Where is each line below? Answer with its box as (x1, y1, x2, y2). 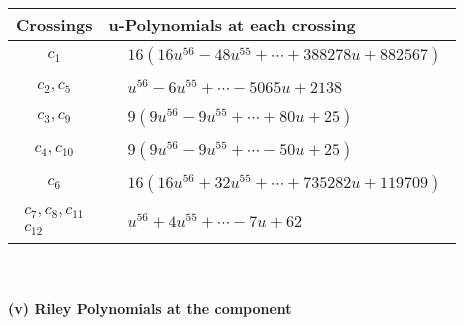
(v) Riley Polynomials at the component (8, 298, 292, 319)
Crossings (16, 13, 93, 36)
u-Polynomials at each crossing (108, 13, 356, 36)
